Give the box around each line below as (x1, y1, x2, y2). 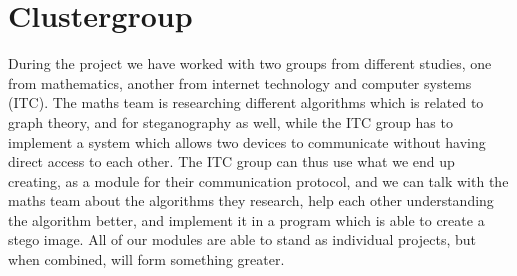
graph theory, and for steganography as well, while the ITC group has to (8, 111, 453, 132)
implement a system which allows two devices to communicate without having (8, 131, 486, 152)
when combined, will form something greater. (8, 249, 285, 270)
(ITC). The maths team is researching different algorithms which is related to (8, 92, 484, 113)
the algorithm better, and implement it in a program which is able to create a (8, 209, 485, 230)
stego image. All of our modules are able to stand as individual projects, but (8, 229, 476, 250)
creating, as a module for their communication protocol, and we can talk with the (8, 170, 509, 191)
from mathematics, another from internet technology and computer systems (8, 72, 472, 93)
